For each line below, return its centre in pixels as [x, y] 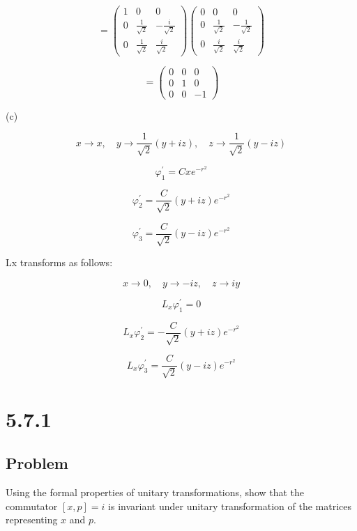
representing [32, 520]
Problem [37, 463]
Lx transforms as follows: [59, 262]
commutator [32, 506]
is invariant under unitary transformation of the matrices [230, 506]
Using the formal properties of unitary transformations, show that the [155, 492]
